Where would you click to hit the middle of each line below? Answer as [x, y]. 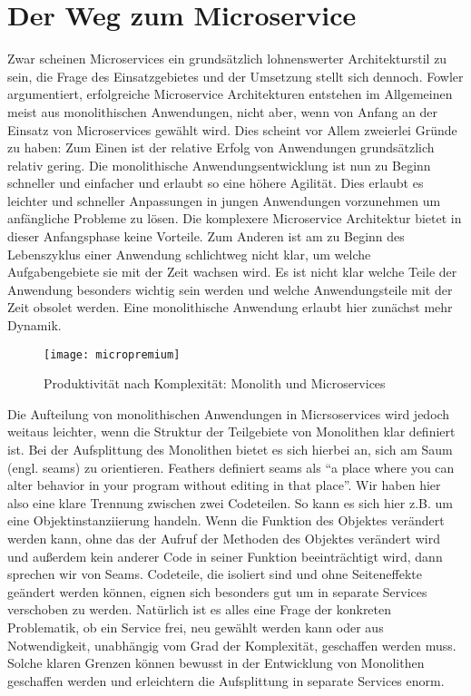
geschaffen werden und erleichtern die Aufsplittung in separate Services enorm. [226, 680]
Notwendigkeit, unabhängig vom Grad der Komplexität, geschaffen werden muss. [232, 645]
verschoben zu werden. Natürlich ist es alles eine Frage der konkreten [200, 609]
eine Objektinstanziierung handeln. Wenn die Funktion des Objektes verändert [226, 520]
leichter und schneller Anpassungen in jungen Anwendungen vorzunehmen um [224, 200]
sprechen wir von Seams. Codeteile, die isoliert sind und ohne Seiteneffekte [215, 574]
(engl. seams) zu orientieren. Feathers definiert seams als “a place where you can [231, 467]
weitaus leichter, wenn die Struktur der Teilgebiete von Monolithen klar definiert [231, 431]
